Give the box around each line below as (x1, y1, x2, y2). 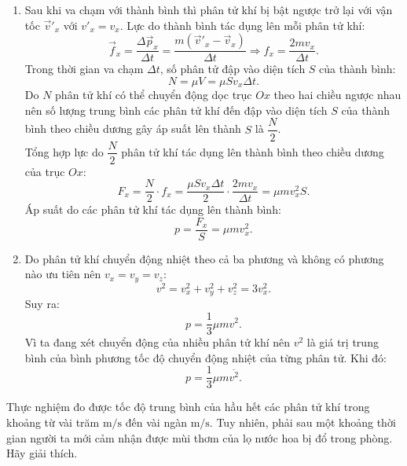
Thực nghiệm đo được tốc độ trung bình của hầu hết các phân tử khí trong (6, 398, 370, 415)
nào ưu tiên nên (24, 266, 101, 282)
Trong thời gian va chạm (24, 61, 144, 77)
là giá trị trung (306, 334, 379, 350)
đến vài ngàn (125, 413, 187, 430)
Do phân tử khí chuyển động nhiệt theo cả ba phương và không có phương (24, 250, 384, 266)
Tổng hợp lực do (24, 143, 104, 160)
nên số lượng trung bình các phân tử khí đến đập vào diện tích (24, 101, 328, 118)
